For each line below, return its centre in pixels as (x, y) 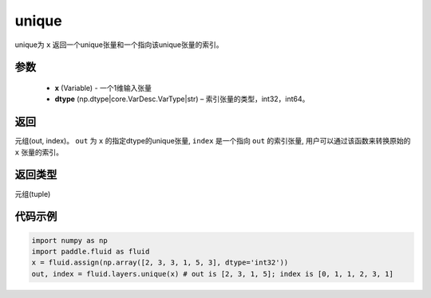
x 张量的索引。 (39, 152)
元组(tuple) (33, 194)
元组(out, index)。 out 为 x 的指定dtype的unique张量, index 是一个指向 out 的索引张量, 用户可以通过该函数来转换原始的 (213, 141)
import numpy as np (69, 240)
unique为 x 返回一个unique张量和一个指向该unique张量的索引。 (119, 45)
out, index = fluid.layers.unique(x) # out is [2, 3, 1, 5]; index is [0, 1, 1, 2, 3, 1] (213, 274)
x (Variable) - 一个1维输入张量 (103, 88)
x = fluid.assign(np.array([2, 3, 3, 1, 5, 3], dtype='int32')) (160, 263)
